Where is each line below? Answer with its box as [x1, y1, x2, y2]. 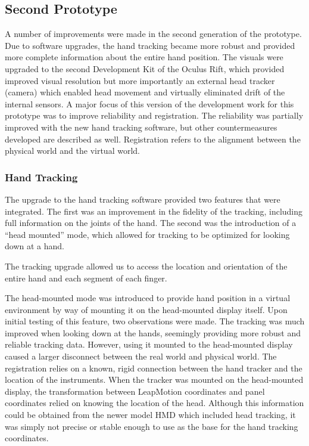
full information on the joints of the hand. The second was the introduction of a [5, 216, 296, 229]
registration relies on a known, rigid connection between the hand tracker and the [5, 361, 302, 374]
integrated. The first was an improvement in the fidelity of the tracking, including [5, 205, 303, 217]
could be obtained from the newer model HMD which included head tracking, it [5, 408, 296, 421]
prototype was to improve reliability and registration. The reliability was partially [5, 109, 304, 122]
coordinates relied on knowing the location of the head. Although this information [5, 397, 304, 409]
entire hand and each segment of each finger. [5, 271, 167, 284]
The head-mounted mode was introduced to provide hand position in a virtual [5, 292, 291, 304]
